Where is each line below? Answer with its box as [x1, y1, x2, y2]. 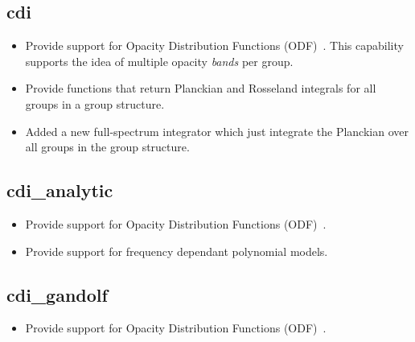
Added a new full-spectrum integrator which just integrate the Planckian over [25, 122, 409, 139]
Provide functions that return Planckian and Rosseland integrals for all [25, 80, 376, 97]
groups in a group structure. [25, 95, 165, 112]
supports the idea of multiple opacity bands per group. [25, 52, 294, 69]
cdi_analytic [6, 178, 113, 203]
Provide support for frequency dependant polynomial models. [25, 242, 328, 259]
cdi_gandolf [6, 282, 108, 307]
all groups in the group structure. [25, 138, 190, 155]
